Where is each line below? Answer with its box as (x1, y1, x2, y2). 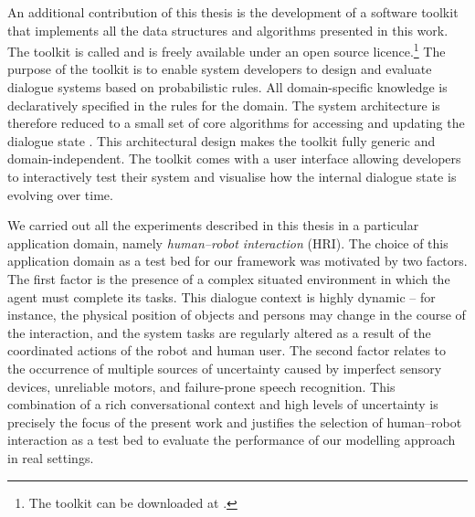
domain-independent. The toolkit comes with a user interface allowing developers (7, 149, 461, 168)
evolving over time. (7, 185, 113, 204)
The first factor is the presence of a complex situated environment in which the (7, 269, 450, 288)
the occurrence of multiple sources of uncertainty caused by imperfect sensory (7, 358, 442, 377)
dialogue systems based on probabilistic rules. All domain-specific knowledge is (7, 78, 448, 97)
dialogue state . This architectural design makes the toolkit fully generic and (7, 131, 436, 150)
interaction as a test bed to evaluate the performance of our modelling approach (7, 430, 456, 449)
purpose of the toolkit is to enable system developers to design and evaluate (7, 59, 432, 79)
